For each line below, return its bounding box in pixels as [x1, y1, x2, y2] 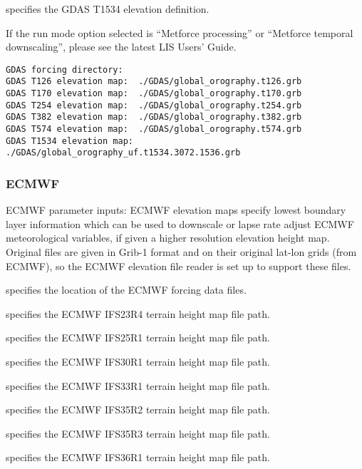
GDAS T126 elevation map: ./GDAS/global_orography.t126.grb [6, 76, 302, 87]
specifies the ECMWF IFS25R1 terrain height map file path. [6, 330, 270, 345]
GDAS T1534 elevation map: [6, 135, 133, 146]
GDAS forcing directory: [6, 64, 123, 75]
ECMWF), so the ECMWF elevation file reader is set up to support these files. [6, 258, 351, 273]
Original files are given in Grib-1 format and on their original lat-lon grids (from [6, 244, 357, 259]
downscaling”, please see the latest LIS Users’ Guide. [6, 39, 237, 54]
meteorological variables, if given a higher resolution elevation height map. [6, 230, 330, 245]
